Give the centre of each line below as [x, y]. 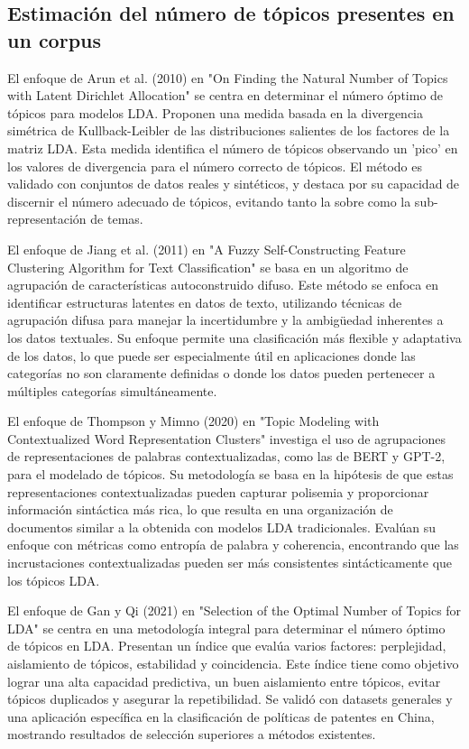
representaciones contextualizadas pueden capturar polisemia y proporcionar [218, 491]
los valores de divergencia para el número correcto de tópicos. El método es [215, 166]
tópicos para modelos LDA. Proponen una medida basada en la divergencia [216, 112]
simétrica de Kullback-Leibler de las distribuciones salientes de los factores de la [229, 130]
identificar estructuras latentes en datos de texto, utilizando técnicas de [205, 302]
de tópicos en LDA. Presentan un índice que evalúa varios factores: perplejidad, [227, 646]
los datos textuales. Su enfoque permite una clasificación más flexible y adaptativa [234, 337]
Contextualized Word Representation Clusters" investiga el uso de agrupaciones [226, 438]
